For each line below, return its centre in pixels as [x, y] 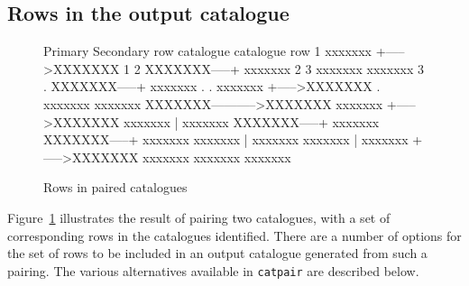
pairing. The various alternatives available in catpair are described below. [213, 270]
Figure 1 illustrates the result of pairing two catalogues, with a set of [199, 217]
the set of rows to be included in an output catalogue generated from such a [217, 253]
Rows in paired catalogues [115, 187]
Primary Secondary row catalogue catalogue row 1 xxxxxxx [208, 51]
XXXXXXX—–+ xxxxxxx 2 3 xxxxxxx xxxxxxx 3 [284, 68]
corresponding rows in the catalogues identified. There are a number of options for [234, 235]
